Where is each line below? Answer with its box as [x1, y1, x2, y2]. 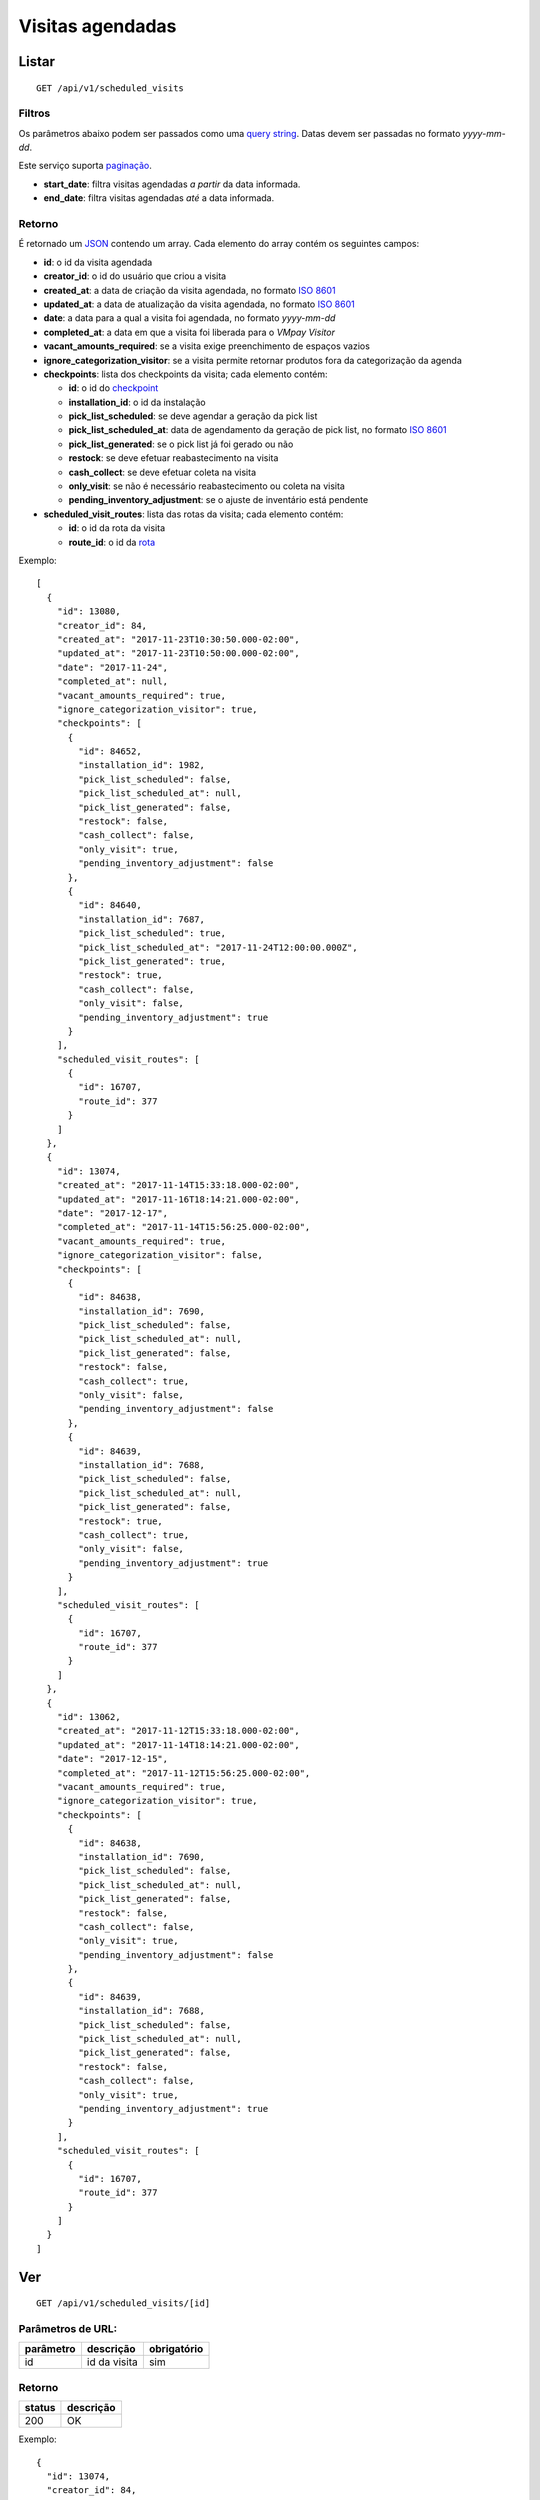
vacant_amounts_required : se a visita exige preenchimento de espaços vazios [43, 340, 370, 352]
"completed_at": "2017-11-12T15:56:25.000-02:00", [56, 1767, 311, 1779]
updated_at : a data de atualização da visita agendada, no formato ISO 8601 [43, 298, 355, 310]
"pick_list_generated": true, [78, 955, 227, 967]
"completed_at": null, [56, 676, 169, 687]
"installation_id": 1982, [78, 760, 205, 771]
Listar [18, 53, 55, 70]
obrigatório [148, 2342, 204, 2356]
